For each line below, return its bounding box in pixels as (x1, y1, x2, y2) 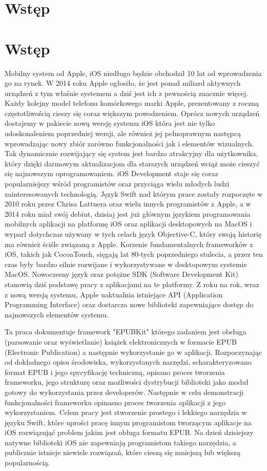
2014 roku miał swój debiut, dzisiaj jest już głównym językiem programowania (5, 208, 251, 219)
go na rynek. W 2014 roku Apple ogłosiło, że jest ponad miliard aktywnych (5, 78, 241, 88)
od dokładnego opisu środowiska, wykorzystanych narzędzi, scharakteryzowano (5, 356, 252, 367)
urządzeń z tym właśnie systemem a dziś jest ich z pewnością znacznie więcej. (5, 87, 249, 98)
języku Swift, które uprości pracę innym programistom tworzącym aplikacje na (5, 417, 252, 427)
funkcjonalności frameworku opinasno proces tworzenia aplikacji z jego (5, 397, 225, 407)
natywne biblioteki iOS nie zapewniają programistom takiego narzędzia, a (5, 437, 236, 447)
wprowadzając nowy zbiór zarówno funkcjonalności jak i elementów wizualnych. (5, 138, 254, 148)
